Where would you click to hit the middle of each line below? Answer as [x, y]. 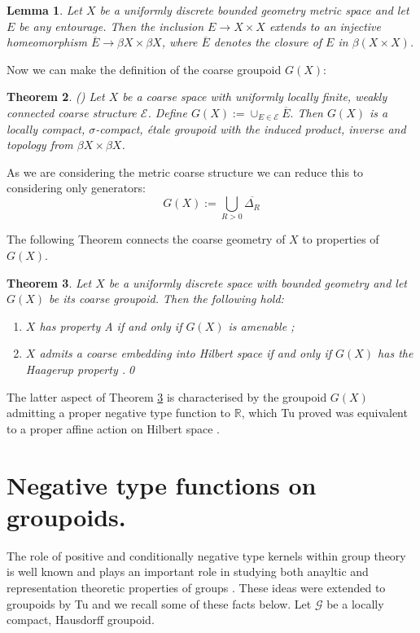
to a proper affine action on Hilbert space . [113, 428]
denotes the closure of [268, 42]
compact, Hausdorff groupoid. [81, 620]
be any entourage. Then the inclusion [112, 26]
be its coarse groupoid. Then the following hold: [166, 299]
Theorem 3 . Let [49, 282]
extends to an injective [325, 26]
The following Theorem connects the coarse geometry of [146, 239]
